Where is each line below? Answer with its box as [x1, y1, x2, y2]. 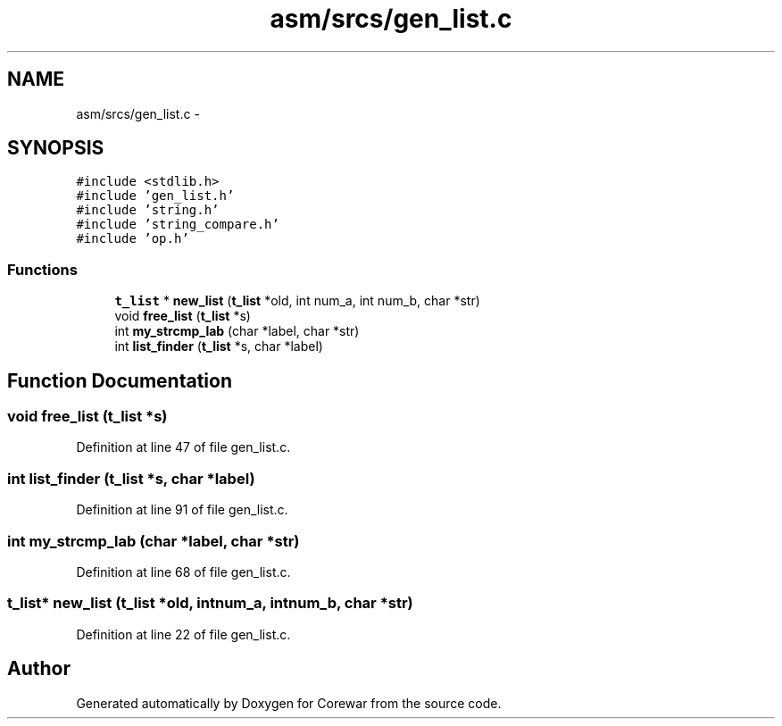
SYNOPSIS [7, 137, 104, 160]
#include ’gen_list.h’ [76, 188, 235, 204]
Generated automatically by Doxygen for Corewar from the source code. [76, 695, 502, 711]
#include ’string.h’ [76, 203, 220, 218]
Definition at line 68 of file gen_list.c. [76, 563, 291, 580]
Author [7, 657, 71, 680]
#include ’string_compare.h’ [76, 217, 279, 232]
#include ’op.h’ [76, 231, 189, 246]
